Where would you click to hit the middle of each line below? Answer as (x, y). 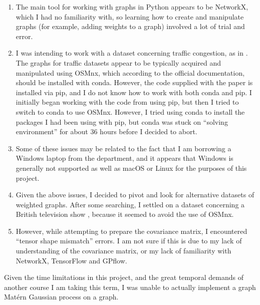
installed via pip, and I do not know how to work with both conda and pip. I (134, 92)
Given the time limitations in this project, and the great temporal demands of (124, 277)
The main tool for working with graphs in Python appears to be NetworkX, (132, 7)
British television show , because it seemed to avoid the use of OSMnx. (125, 214)
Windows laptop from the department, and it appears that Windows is (124, 158)
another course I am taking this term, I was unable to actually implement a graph (130, 287)
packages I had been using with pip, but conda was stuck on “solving (122, 121)
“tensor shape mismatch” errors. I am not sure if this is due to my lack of (129, 241)
